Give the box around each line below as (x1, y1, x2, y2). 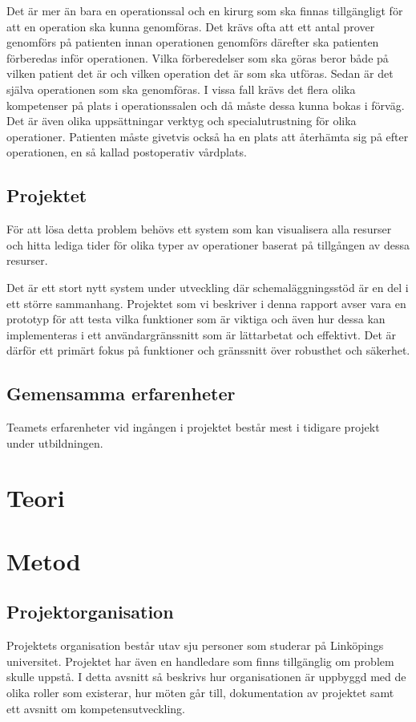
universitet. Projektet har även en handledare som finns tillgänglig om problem (6, 652, 394, 669)
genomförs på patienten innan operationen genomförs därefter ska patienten (6, 34, 379, 51)
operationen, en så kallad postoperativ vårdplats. (6, 144, 247, 160)
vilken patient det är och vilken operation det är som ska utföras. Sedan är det (6, 65, 394, 82)
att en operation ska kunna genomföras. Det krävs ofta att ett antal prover (6, 18, 375, 34)
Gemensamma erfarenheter (6, 381, 236, 406)
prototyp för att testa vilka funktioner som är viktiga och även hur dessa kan (6, 310, 386, 327)
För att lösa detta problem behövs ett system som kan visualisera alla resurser (6, 221, 392, 237)
